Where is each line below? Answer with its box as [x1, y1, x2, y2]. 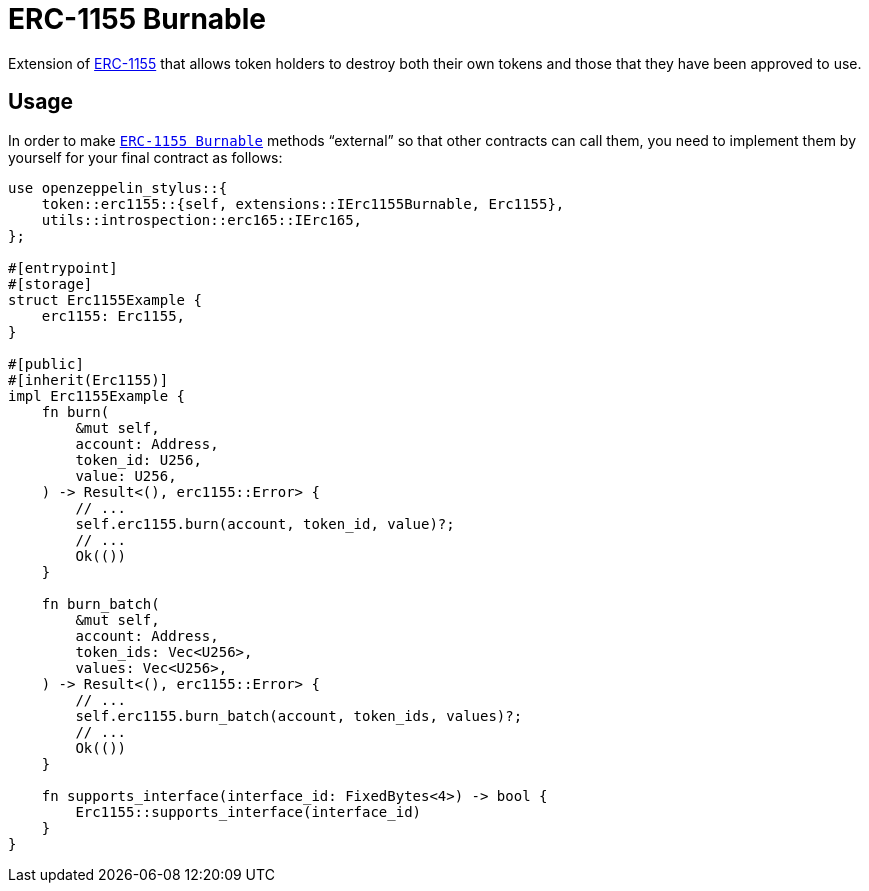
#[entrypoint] [8, 259, 118, 276]
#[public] [8, 355, 84, 372]
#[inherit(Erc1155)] [8, 371, 169, 388]
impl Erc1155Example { [8, 387, 186, 404]
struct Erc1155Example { [8, 291, 202, 308]
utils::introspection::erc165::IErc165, [41, 211, 363, 228]
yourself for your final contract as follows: [8, 148, 283, 166]
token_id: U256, [75, 451, 202, 468]
